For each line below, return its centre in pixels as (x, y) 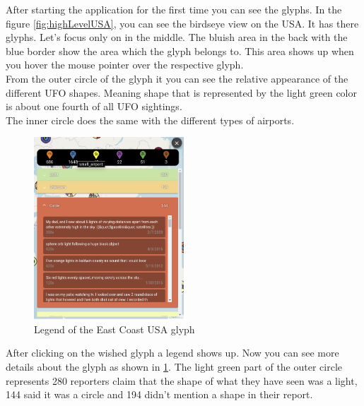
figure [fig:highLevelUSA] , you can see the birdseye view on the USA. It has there (182, 23)
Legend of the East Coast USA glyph (115, 329)
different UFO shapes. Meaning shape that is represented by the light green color (181, 92)
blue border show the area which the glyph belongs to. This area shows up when (180, 50)
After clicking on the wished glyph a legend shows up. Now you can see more (172, 353)
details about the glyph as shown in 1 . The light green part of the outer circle (174, 367)
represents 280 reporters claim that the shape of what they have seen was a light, (182, 380)
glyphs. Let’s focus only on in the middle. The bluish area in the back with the (177, 37)
